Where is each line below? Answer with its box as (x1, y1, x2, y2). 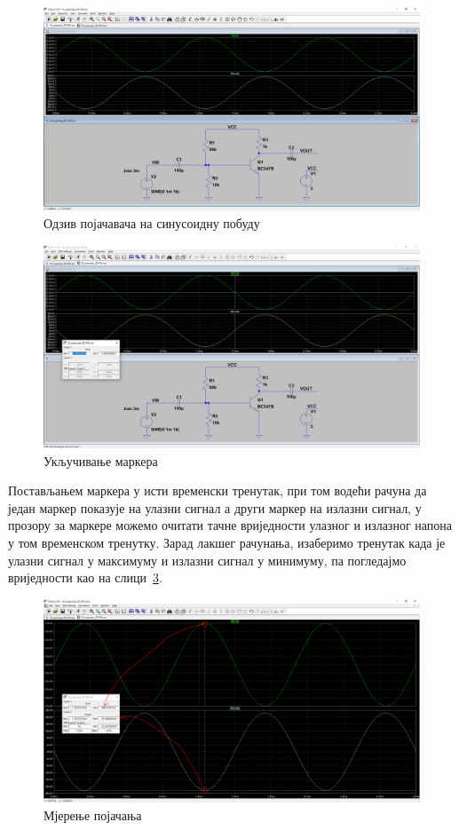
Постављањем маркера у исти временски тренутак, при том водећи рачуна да (8, 481, 427, 500)
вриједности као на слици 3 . (8, 568, 162, 587)
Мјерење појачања (44, 805, 142, 824)
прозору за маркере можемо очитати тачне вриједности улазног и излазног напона (8, 516, 453, 534)
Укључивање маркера (44, 451, 158, 470)
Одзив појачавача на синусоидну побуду (44, 213, 260, 232)
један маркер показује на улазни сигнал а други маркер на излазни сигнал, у (8, 498, 422, 517)
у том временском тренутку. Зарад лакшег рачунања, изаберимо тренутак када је (8, 533, 446, 551)
